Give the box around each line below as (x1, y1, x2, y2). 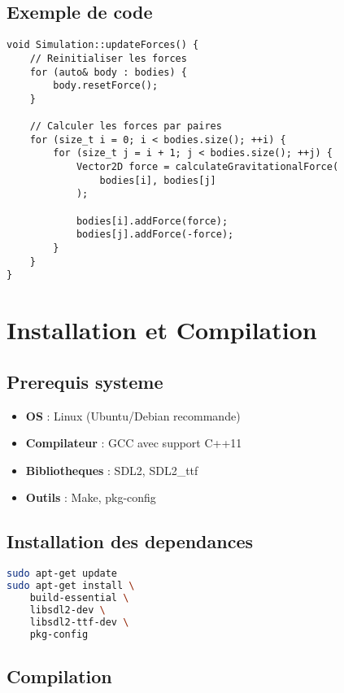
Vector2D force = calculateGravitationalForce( (76, 161, 339, 173)
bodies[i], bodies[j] (99, 174, 216, 186)
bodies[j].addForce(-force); (76, 229, 234, 241)
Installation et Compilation (7, 313, 317, 346)
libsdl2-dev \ (29, 604, 106, 616)
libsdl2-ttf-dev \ (29, 616, 129, 628)
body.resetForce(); (53, 80, 159, 92)
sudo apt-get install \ (7, 580, 135, 592)
